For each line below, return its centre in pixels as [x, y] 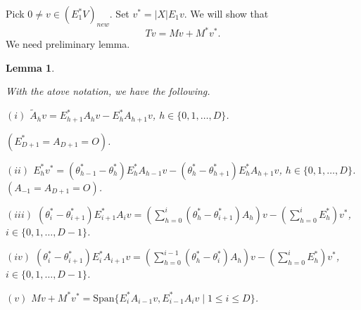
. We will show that [226, 13]
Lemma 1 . [30, 67]
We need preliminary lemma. [68, 44]
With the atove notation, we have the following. [108, 91]
